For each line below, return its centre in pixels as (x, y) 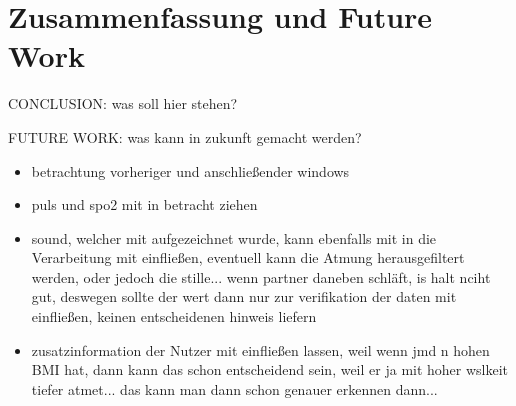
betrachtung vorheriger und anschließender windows (190, 170)
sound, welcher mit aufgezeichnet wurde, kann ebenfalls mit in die (234, 237)
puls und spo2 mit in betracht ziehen (144, 204)
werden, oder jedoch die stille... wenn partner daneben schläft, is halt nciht (261, 276)
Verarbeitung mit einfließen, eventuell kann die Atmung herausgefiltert (248, 257)
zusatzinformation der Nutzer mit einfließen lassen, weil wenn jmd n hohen (260, 349)
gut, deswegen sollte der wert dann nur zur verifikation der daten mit (244, 296)
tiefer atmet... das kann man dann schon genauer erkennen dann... (234, 388)
